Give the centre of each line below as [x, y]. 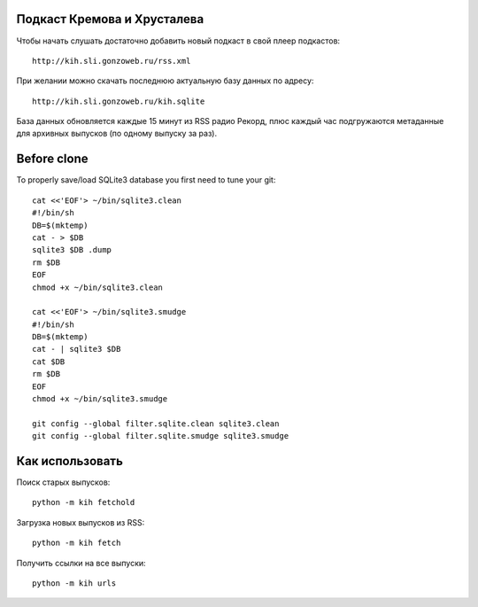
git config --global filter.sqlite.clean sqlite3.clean [156, 424]
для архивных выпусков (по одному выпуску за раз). [116, 134]
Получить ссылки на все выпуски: [81, 563]
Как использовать [70, 461]
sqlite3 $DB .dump [72, 250]
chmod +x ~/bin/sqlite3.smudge [100, 399]
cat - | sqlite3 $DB [77, 349]
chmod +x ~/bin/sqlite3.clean [98, 287]
